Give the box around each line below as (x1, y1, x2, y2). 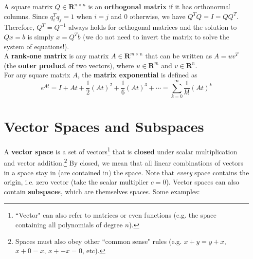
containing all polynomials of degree (15, 220, 123, 230)
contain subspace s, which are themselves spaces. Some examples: (4, 186, 200, 196)
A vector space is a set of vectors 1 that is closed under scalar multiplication (4, 145, 237, 156)
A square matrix (4, 1, 53, 11)
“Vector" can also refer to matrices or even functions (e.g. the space (15, 210, 217, 220)
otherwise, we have (129, 11, 185, 21)
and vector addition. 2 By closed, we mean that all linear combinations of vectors (4, 156, 244, 168)
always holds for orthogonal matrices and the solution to (68, 22, 237, 32)
